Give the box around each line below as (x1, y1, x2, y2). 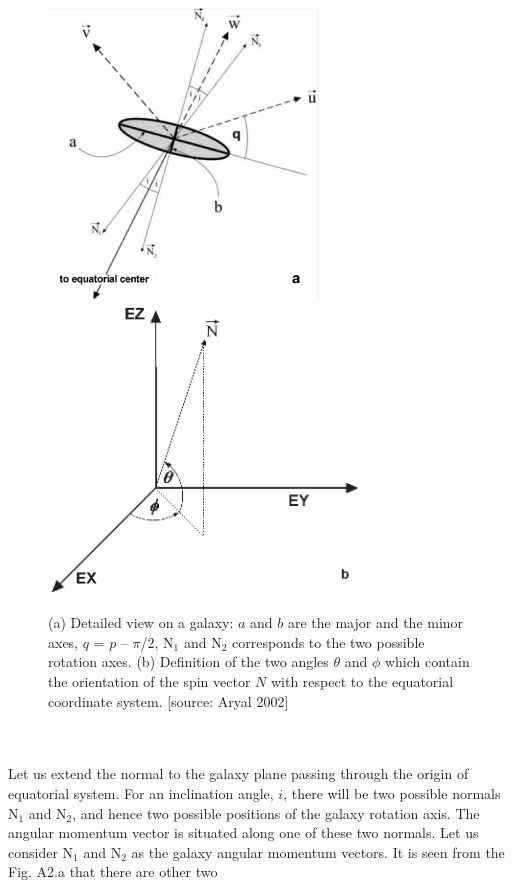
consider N (8, 841, 74, 862)
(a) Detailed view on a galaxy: (48, 612, 234, 633)
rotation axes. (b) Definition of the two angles (48, 651, 329, 672)
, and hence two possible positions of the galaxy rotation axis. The (72, 802, 480, 823)
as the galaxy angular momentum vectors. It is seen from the (131, 841, 505, 862)
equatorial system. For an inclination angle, (8, 782, 274, 803)
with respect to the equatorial (270, 671, 454, 691)
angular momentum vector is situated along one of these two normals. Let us (8, 822, 479, 843)
